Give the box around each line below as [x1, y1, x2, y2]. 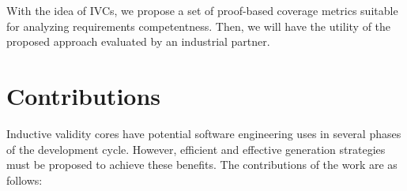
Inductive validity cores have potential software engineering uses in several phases [6, 125, 401, 141]
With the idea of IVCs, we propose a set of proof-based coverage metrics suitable [6, 2, 398, 18]
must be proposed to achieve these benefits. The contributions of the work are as [6, 156, 398, 173]
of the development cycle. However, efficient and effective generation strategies [6, 140, 386, 157]
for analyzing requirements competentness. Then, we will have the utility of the [6, 17, 391, 34]
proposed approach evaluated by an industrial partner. [6, 33, 270, 50]
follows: [6, 171, 43, 188]
